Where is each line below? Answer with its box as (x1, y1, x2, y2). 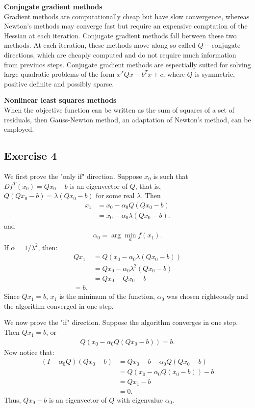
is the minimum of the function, (59, 291, 155, 301)
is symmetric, (195, 69, 235, 79)
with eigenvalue (116, 394, 163, 405)
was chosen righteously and (166, 291, 248, 301)
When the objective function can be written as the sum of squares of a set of (4, 104, 234, 115)
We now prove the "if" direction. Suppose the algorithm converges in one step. (4, 317, 238, 327)
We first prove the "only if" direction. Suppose (4, 171, 142, 181)
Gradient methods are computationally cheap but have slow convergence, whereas (4, 11, 250, 21)
